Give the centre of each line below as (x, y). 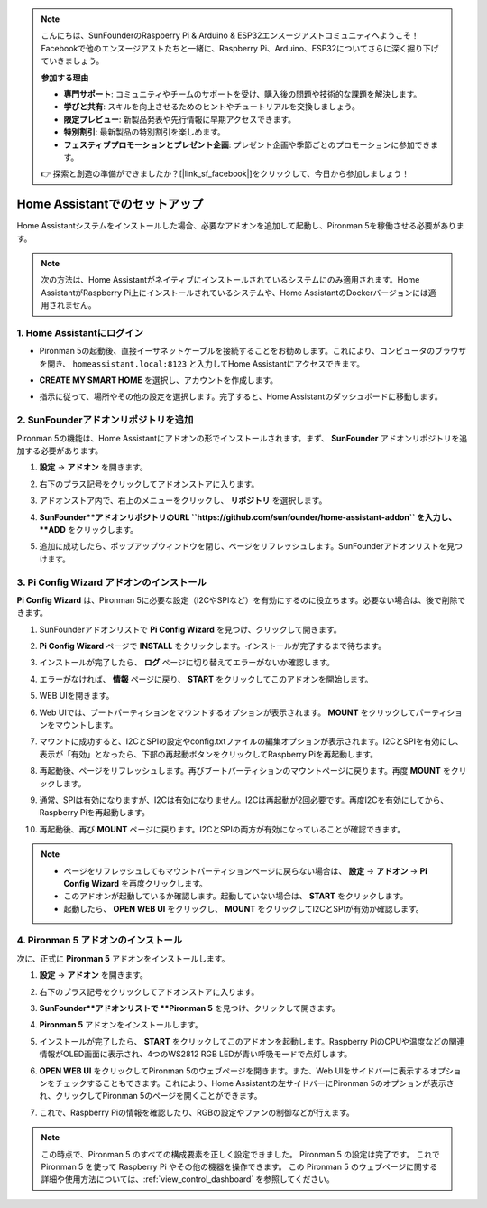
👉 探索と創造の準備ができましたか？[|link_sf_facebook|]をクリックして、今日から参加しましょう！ (225, 174)
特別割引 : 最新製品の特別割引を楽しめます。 (144, 132)
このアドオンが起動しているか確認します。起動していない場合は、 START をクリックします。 (236, 896)
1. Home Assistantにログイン (80, 332)
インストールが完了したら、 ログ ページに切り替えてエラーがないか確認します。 (187, 663)
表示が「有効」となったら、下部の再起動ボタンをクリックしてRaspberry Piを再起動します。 (209, 754)
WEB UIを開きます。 (77, 696)
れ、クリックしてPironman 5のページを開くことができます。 (151, 1096)
